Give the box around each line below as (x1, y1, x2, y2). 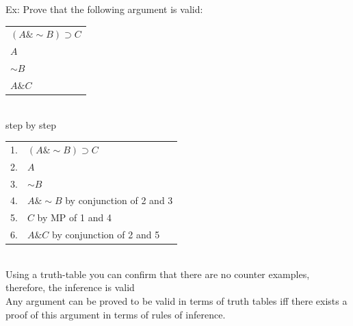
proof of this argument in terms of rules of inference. (5, 307, 226, 321)
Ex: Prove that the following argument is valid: (5, 2, 203, 16)
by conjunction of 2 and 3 (65, 193, 173, 208)
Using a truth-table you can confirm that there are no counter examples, (5, 266, 310, 281)
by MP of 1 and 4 (37, 210, 112, 225)
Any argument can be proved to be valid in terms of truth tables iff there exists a (5, 294, 348, 308)
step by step (5, 117, 57, 131)
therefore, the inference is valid (5, 280, 135, 294)
